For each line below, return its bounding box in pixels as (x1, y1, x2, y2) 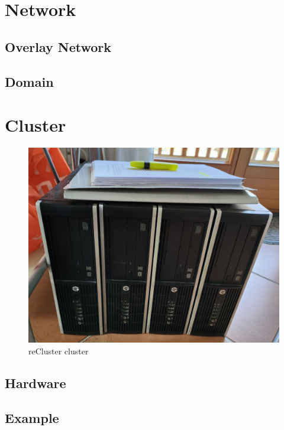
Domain (5, 72, 54, 90)
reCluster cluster (28, 345, 89, 357)
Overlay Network (5, 37, 112, 56)
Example (5, 408, 59, 426)
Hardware (5, 374, 66, 392)
